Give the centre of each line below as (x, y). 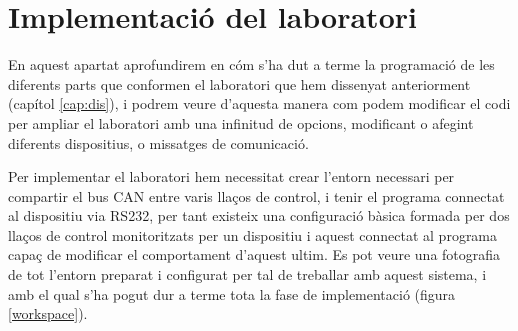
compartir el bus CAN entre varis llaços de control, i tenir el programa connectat (256, 195)
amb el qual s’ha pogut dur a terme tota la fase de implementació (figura (232, 293)
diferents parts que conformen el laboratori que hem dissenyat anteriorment (239, 83)
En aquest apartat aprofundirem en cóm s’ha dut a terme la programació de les (251, 64)
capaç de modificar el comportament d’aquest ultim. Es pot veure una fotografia (254, 254)
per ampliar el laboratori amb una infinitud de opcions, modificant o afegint (241, 122)
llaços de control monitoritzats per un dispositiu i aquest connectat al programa (253, 234)
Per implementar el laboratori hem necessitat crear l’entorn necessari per (231, 176)
